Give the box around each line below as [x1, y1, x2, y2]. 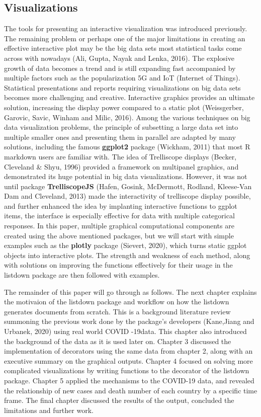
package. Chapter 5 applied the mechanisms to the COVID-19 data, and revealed [4, 375, 254, 385]
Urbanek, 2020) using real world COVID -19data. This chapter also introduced [4, 326, 247, 337]
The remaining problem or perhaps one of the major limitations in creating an [4, 33, 245, 43]
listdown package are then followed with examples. [4, 270, 160, 280]
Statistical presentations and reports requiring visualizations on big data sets [4, 82, 241, 93]
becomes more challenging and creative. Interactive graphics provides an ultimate [4, 92, 255, 103]
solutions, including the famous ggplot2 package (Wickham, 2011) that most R [4, 141, 250, 152]
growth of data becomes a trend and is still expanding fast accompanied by [4, 62, 236, 73]
